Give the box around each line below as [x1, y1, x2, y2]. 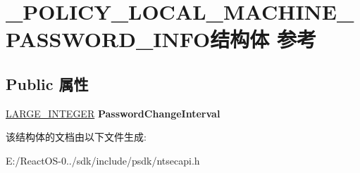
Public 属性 [6, 72, 89, 94]
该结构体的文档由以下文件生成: [6, 129, 147, 144]
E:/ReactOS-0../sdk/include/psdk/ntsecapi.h [6, 153, 200, 167]
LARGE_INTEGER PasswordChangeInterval [6, 105, 221, 120]
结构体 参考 [210, 25, 316, 53]
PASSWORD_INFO [6, 25, 211, 53]
